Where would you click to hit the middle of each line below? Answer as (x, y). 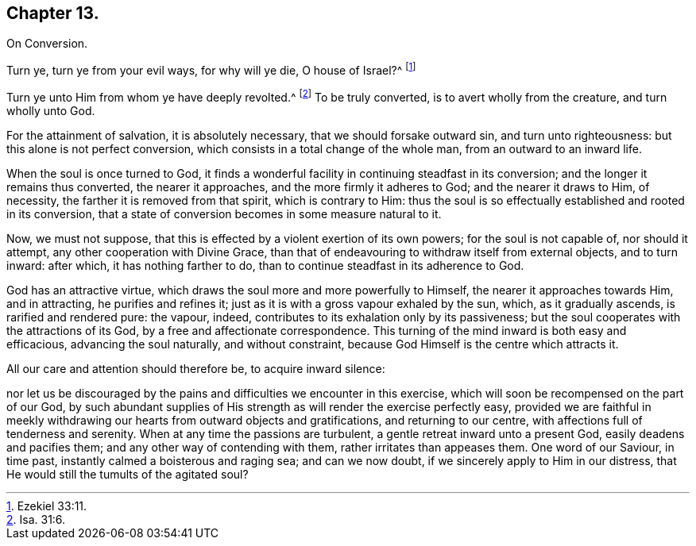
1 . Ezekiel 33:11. (47, 506)
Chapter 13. (53, 13)
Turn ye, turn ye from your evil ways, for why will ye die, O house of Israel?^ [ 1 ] (211, 69)
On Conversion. (47, 44)
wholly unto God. (51, 110)
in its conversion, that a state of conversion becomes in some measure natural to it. (224, 213)
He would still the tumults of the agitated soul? (128, 474)
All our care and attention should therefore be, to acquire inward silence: (196, 368)
